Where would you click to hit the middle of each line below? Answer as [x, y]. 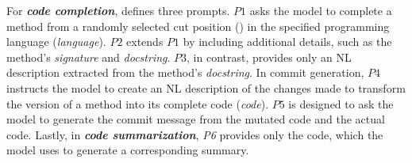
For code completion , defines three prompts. [118, 10]
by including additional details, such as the [287, 42]
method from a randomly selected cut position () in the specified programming [198, 26]
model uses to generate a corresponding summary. [128, 150]
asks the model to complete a [321, 10]
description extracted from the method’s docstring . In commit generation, [185, 72]
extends [145, 42]
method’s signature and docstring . [89, 57]
